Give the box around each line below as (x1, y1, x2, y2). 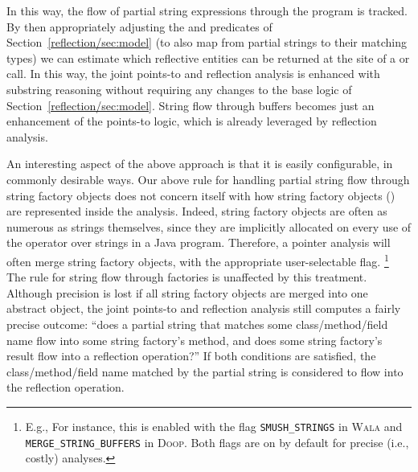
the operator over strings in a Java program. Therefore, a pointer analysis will (6, 234, 391, 251)
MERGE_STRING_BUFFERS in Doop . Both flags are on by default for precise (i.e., (25, 433, 409, 450)
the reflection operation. (6, 379, 125, 396)
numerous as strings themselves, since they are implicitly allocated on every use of (6, 218, 412, 235)
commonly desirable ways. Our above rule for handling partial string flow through (6, 170, 410, 187)
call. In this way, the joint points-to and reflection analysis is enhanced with (6, 65, 380, 82)
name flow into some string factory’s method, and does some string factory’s (6, 331, 383, 348)
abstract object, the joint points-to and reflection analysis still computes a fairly (6, 300, 401, 317)
